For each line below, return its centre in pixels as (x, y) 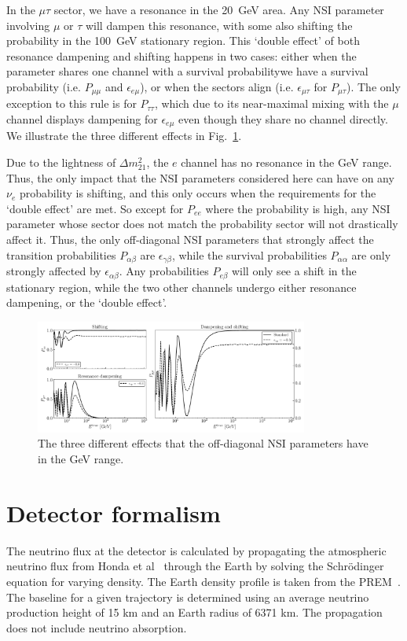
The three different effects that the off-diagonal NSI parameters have (203, 443)
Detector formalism (114, 512)
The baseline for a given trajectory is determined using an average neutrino (188, 597)
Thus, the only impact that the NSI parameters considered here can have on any (200, 177)
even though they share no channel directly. (283, 119)
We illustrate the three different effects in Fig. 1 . (124, 136)
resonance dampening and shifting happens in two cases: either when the (181, 55)
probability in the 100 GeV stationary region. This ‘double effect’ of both (183, 41)
